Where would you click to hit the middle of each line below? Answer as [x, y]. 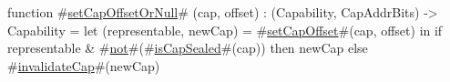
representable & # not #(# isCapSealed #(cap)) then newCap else [188, 48]
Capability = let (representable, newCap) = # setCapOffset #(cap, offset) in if [225, 30]
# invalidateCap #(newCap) [84, 65]
